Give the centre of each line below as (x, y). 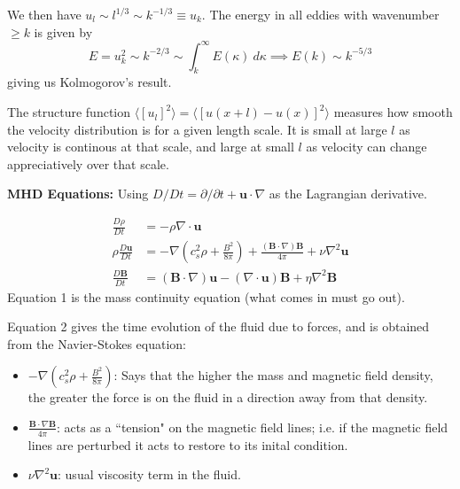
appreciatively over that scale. (88, 163)
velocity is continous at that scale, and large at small (151, 147)
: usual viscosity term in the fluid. (149, 474)
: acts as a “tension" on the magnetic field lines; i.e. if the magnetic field (253, 427)
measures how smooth (393, 112)
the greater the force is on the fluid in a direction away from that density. (228, 397)
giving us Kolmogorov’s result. (90, 82)
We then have (44, 14)
